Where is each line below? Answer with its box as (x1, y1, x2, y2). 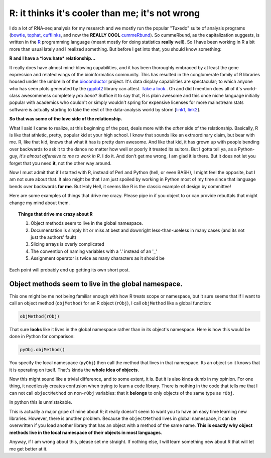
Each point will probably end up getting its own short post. (9, 266, 130, 273)
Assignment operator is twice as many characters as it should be (31, 255, 165, 261)
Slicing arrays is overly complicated (31, 241, 104, 247)
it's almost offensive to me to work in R (19, 153, 100, 159)
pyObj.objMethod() (20, 347, 65, 353)
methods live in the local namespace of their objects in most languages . (9, 429, 163, 435)
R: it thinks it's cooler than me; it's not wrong (9, 8, 200, 19)
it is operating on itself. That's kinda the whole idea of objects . (9, 367, 139, 373)
